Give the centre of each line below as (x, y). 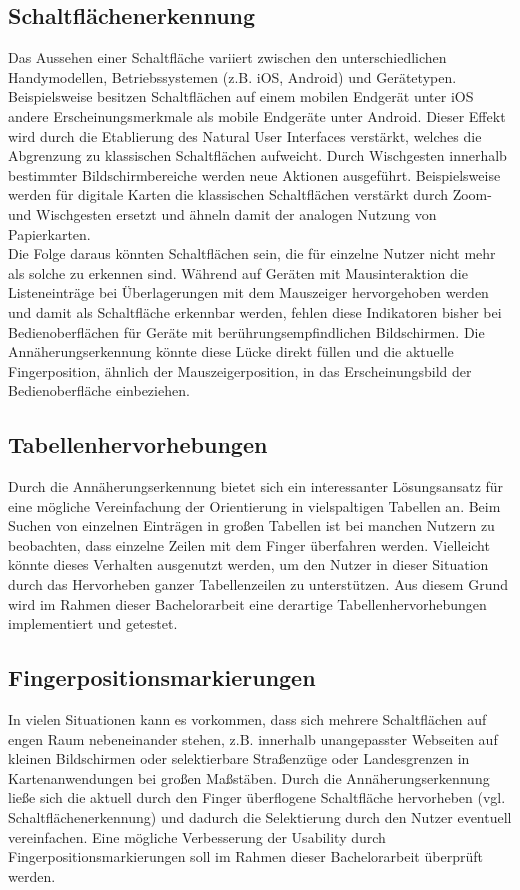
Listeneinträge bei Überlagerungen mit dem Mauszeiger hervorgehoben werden (248, 292)
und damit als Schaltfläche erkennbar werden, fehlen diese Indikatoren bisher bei (255, 311)
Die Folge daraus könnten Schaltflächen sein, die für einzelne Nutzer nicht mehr (252, 253)
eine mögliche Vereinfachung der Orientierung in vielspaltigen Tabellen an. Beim (254, 505)
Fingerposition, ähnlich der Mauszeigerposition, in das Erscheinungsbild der (240, 370)
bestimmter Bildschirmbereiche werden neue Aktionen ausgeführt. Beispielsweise (254, 174)
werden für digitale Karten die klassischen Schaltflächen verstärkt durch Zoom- (250, 194)
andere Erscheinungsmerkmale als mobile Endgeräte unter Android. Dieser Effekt (257, 115)
